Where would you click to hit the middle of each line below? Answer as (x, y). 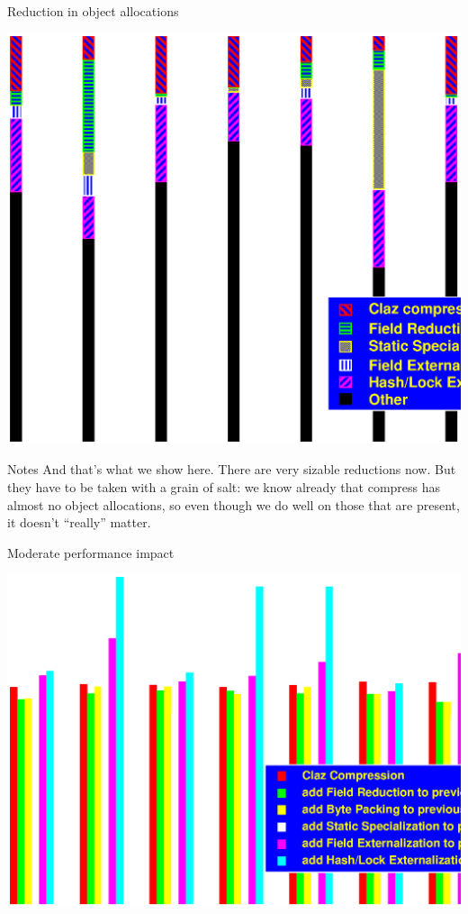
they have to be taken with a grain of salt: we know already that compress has (224, 487)
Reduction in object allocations (93, 11)
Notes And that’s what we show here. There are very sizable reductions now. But (232, 469)
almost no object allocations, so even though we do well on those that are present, (234, 504)
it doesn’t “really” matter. (79, 522)
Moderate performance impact (91, 552)
